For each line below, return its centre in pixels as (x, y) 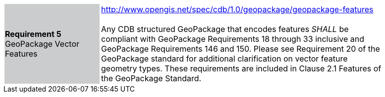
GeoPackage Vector (42, 44)
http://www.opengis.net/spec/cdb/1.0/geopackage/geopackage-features (237, 9)
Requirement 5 (33, 34)
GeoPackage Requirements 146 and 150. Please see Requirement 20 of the (241, 49)
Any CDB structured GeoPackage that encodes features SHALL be (225, 29)
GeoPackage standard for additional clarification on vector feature (224, 59)
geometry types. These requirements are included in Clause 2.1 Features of (241, 68)
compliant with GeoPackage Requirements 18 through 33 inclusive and (233, 39)
